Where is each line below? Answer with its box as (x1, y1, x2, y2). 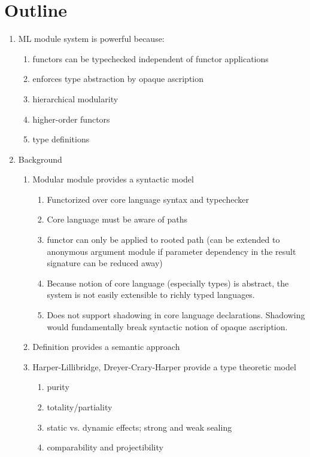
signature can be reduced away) (47, 257, 163, 269)
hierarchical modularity (32, 92, 118, 105)
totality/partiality (47, 401, 113, 413)
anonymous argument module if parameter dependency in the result (47, 245, 296, 257)
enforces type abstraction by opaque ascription (32, 72, 204, 85)
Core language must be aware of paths (47, 213, 188, 226)
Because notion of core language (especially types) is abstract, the (47, 276, 289, 289)
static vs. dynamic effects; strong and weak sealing (47, 421, 232, 433)
